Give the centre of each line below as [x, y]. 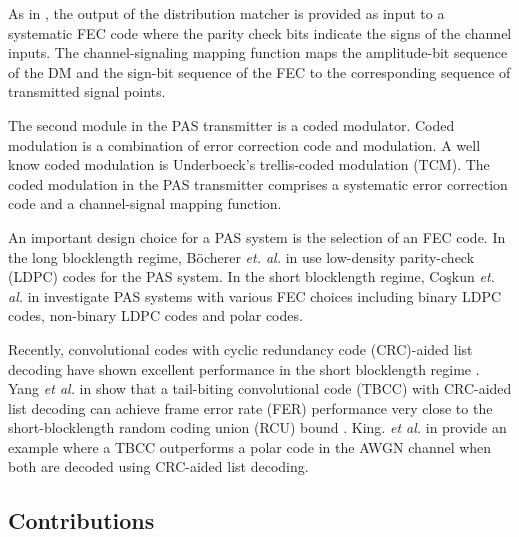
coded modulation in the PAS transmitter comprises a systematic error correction [258, 183]
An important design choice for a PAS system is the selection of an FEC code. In [257, 236]
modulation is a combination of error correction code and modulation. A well [244, 144]
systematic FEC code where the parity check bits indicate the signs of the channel [260, 32]
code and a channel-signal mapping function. [145, 203]
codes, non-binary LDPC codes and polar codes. [155, 315]
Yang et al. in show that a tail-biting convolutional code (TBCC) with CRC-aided [260, 388]
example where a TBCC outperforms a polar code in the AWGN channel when [250, 446]
